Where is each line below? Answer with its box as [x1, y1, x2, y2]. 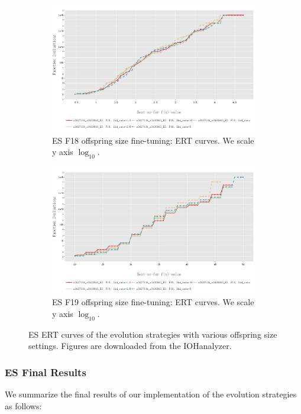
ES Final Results [5, 364, 86, 379]
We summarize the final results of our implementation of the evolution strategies [5, 388, 297, 400]
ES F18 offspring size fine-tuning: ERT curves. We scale [52, 134, 254, 146]
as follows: [5, 399, 42, 412]
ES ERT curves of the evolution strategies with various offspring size [28, 328, 277, 340]
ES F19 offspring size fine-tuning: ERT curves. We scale [52, 296, 254, 308]
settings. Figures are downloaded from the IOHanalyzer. [28, 339, 232, 352]
